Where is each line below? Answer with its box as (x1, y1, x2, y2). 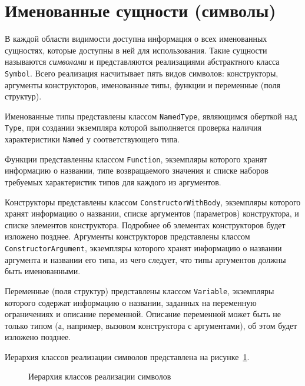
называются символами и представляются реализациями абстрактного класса (5, 55, 280, 68)
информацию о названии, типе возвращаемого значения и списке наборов (5, 164, 268, 177)
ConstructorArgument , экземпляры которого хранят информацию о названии (5, 242, 282, 254)
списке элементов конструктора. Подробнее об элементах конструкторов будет (5, 218, 286, 231)
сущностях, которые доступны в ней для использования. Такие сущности (5, 44, 267, 56)
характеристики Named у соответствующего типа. (5, 133, 180, 145)
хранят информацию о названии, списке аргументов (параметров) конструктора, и (5, 207, 299, 219)
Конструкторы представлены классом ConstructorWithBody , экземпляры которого (5, 195, 301, 208)
